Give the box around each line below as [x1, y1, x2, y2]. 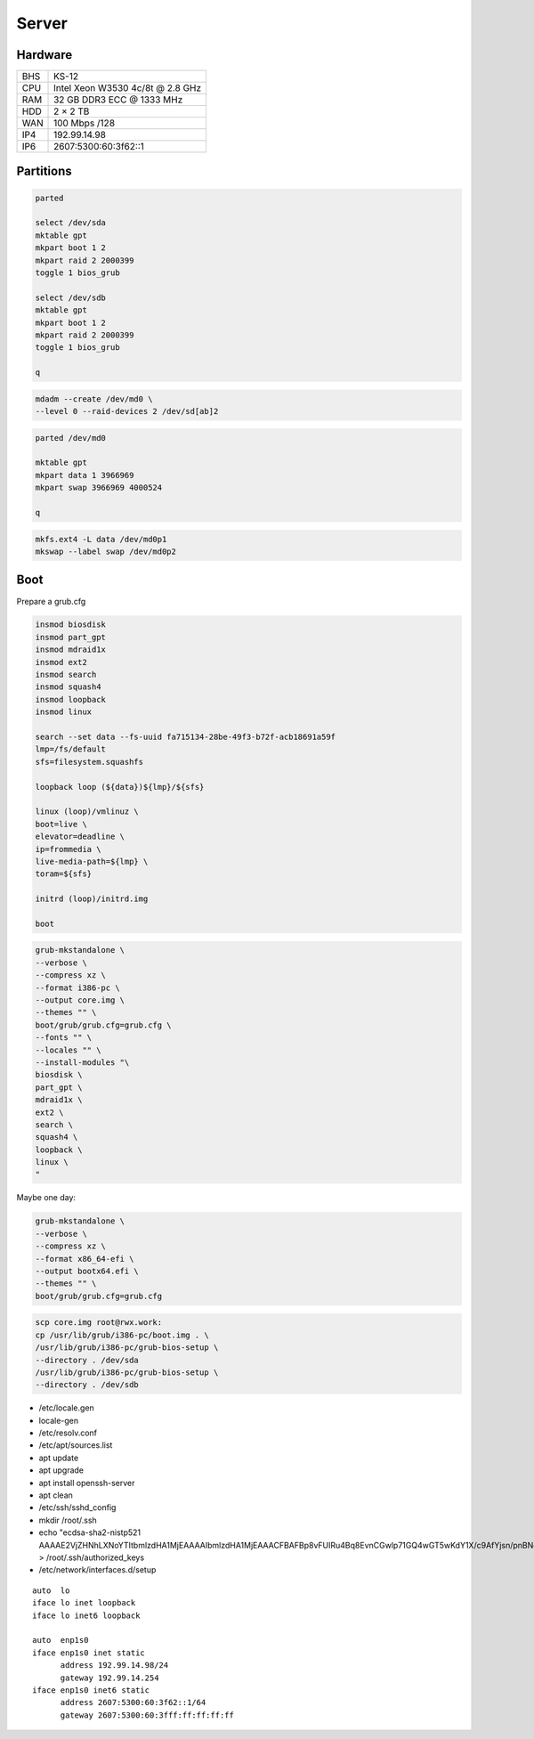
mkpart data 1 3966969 [35, 470, 134, 480]
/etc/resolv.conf [38, 1427, 98, 1438]
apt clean [38, 1490, 73, 1500]
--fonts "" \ [35, 1033, 93, 1043]
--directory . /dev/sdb [35, 1380, 140, 1390]
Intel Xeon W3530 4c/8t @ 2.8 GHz [53, 82, 202, 94]
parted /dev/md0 [35, 433, 107, 443]
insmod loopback [35, 695, 107, 704]
